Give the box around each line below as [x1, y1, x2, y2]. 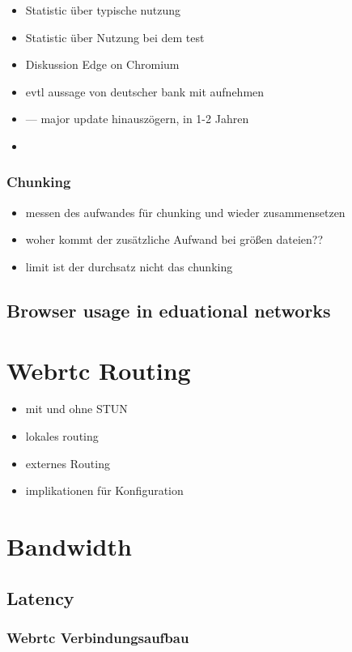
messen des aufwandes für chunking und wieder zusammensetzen [25, 203, 346, 220]
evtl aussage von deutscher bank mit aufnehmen [25, 83, 265, 100]
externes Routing [25, 454, 110, 471]
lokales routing [25, 428, 99, 445]
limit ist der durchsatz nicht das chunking [25, 258, 233, 275]
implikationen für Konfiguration [25, 482, 184, 499]
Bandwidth [6, 530, 132, 563]
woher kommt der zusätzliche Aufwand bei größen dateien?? [25, 231, 324, 248]
